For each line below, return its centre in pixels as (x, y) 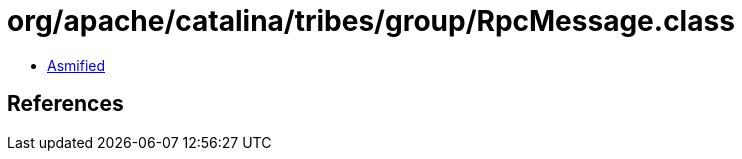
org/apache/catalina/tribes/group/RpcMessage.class (371, 21)
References (65, 104)
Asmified (76, 65)
